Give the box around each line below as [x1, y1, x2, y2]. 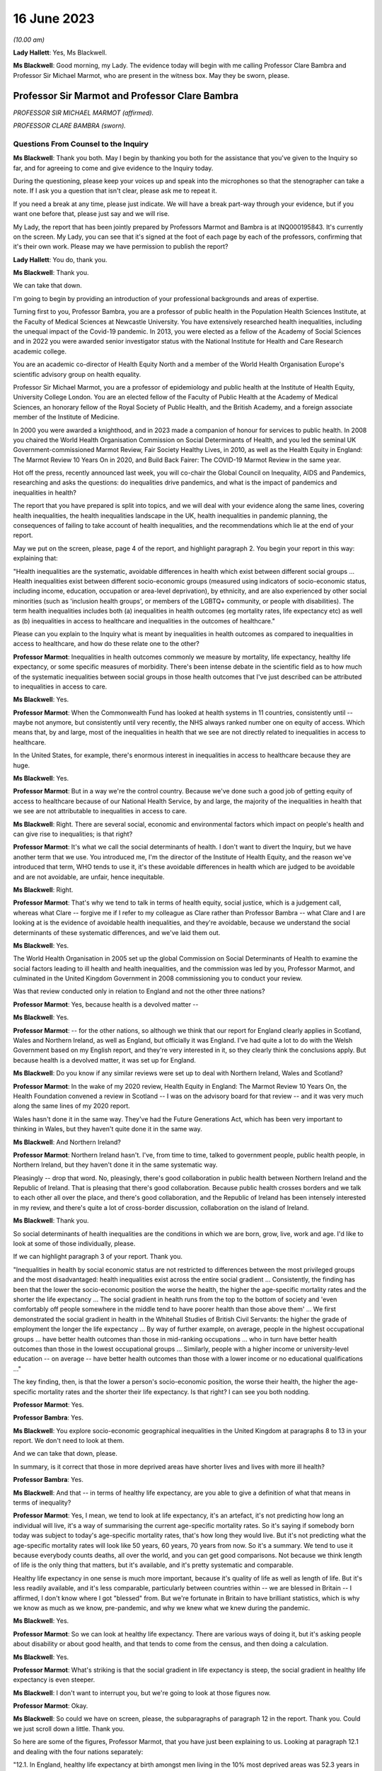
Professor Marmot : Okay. [13, 1702, 88, 1710]
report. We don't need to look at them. [13, 1437, 125, 1445]
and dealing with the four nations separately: [13, 1747, 144, 1756]
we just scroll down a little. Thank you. [13, 1724, 125, 1733]
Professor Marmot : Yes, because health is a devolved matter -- [13, 1000, 199, 1009]
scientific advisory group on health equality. [13, 370, 141, 378]
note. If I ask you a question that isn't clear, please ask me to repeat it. [13, 186, 217, 195]
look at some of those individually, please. [13, 1240, 136, 1248]
